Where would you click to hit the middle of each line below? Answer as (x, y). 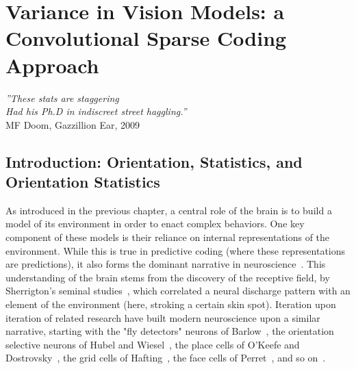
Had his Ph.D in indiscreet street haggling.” (96, 111)
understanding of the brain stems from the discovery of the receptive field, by (168, 277)
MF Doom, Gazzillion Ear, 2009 (73, 124)
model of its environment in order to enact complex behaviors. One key (155, 224)
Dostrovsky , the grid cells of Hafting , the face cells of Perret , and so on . (166, 358)
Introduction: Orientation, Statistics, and (154, 161)
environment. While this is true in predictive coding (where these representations (176, 250)
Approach (52, 65)
